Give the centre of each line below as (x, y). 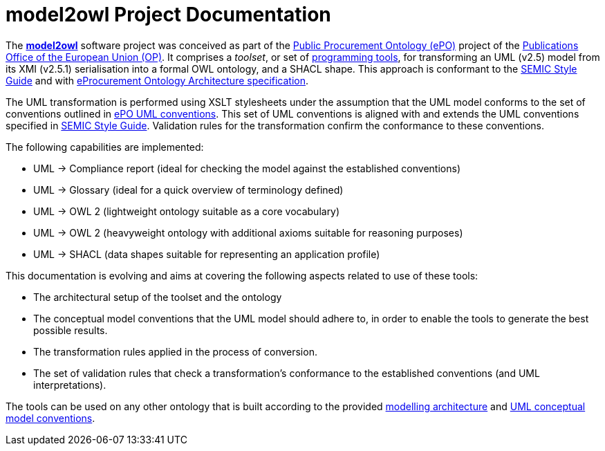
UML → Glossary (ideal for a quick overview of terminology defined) (188, 190)
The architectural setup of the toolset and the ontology (158, 297)
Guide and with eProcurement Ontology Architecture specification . (157, 80)
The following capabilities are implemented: (105, 147)
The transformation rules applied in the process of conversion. (175, 351)
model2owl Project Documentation (168, 15)
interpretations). (70, 385)
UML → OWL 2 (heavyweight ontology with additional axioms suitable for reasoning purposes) (248, 232)
